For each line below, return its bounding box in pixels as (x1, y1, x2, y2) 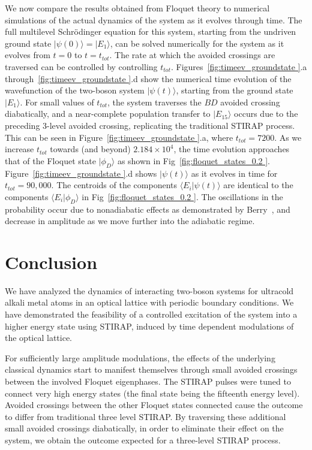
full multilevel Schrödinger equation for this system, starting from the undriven (5, 25, 296, 38)
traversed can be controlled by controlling (5, 60, 158, 73)
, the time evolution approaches (173, 143, 290, 155)
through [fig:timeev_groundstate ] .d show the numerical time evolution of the (5, 72, 292, 84)
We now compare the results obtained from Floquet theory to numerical (5, 2, 270, 14)
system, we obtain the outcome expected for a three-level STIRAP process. (5, 433, 281, 446)
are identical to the (223, 179, 293, 191)
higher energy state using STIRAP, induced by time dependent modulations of (5, 319, 294, 332)
